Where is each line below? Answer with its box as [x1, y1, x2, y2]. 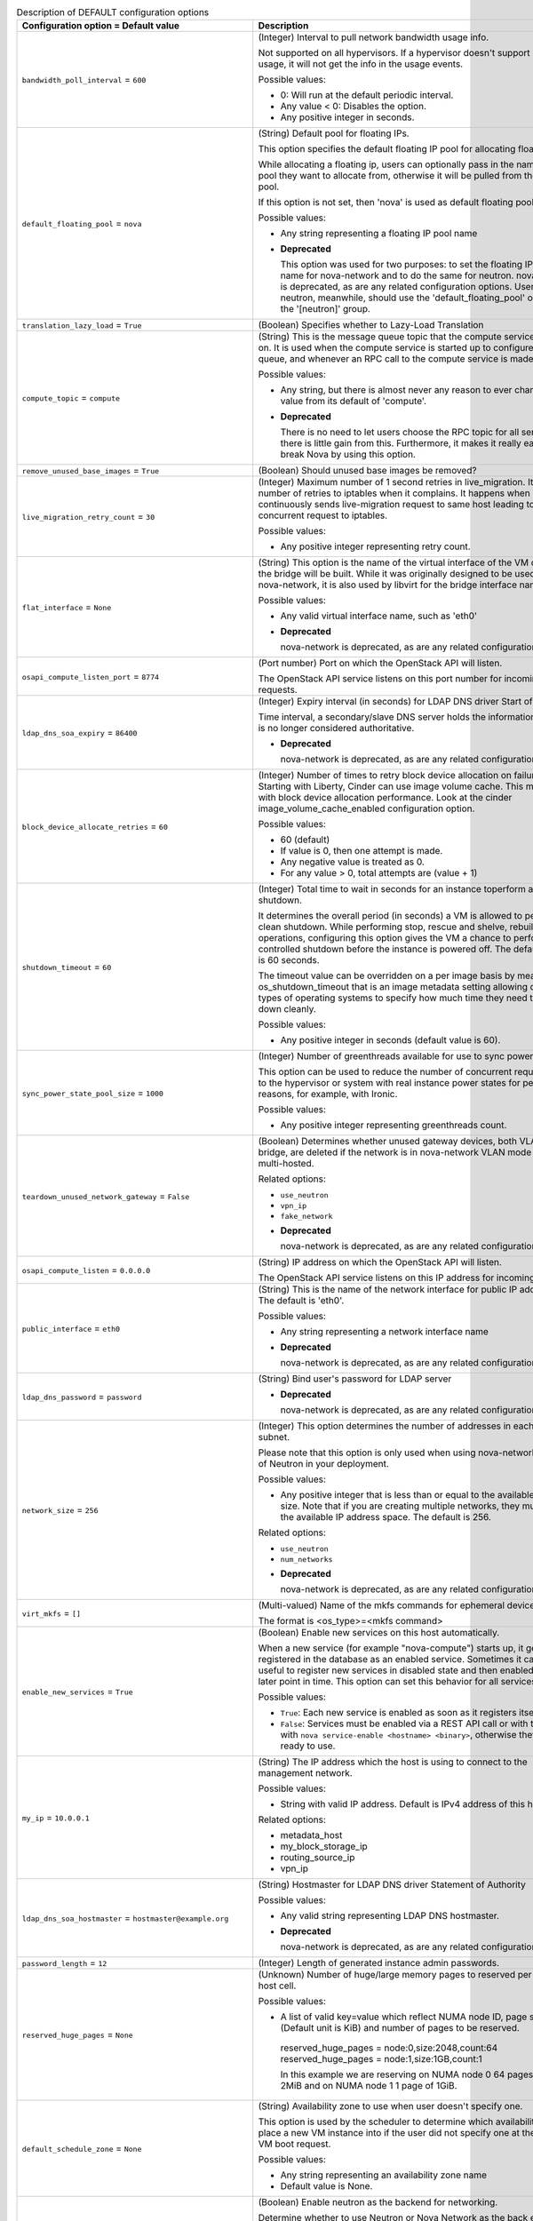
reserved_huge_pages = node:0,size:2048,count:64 [280, 2042, 498, 2054]
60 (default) [280, 833, 330, 846]
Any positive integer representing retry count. [280, 540, 471, 553]
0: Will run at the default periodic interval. [280, 89, 454, 101]
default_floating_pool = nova [21, 218, 142, 230]
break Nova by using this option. [280, 449, 417, 461]
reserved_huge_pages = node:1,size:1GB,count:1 [280, 2053, 483, 2066]
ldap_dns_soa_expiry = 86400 [21, 727, 138, 739]
